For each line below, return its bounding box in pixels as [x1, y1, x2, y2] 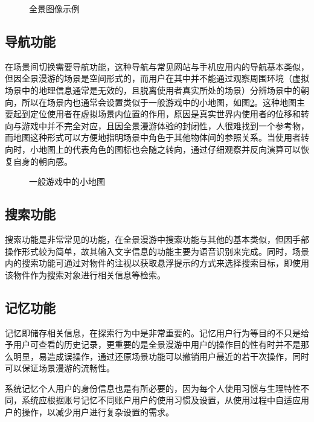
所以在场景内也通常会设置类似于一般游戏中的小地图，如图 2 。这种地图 [21, 95, 296, 108]
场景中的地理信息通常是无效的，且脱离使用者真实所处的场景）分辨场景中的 [5, 83, 301, 96]
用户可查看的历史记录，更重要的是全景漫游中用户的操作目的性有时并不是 [13, 338, 301, 351]
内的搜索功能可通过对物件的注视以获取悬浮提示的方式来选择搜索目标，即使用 [5, 257, 309, 269]
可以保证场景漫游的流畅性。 [5, 362, 115, 374]
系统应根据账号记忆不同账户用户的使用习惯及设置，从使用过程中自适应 [21, 394, 301, 406]
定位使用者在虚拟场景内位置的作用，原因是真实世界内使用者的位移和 [30, 107, 301, 120]
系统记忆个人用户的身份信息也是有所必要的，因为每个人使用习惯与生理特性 [5, 382, 301, 394]
